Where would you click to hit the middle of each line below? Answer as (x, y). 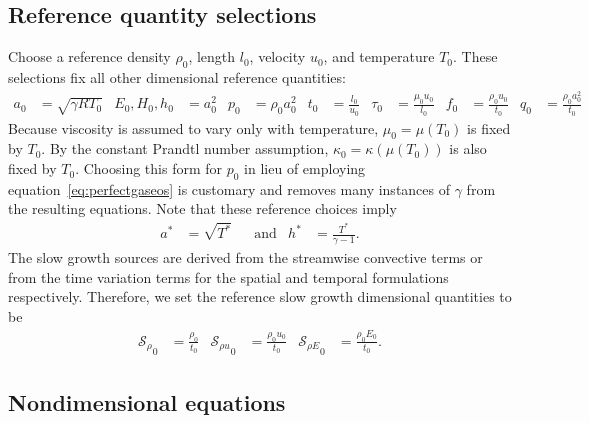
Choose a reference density (89, 56)
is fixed (489, 127)
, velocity (277, 56)
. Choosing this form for (149, 168)
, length (212, 56)
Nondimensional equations (147, 401)
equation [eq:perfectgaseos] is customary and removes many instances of (229, 188)
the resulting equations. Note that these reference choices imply (202, 208)
